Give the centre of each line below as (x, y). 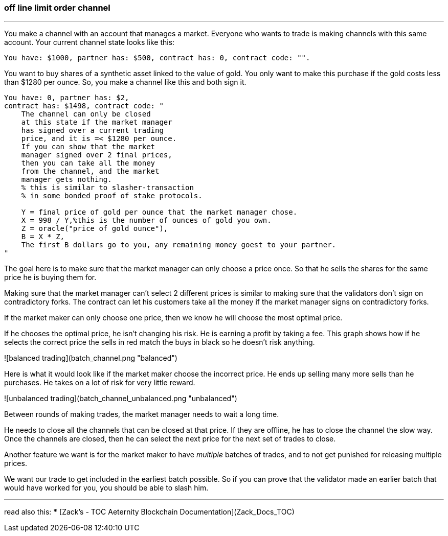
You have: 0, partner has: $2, (67, 98)
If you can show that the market (88, 147)
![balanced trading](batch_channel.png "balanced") (91, 358)
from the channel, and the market (90, 171)
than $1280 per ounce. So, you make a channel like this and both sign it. (125, 82)
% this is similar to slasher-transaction (107, 188)
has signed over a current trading (92, 131)
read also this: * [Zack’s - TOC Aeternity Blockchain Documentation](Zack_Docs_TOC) (149, 512)
